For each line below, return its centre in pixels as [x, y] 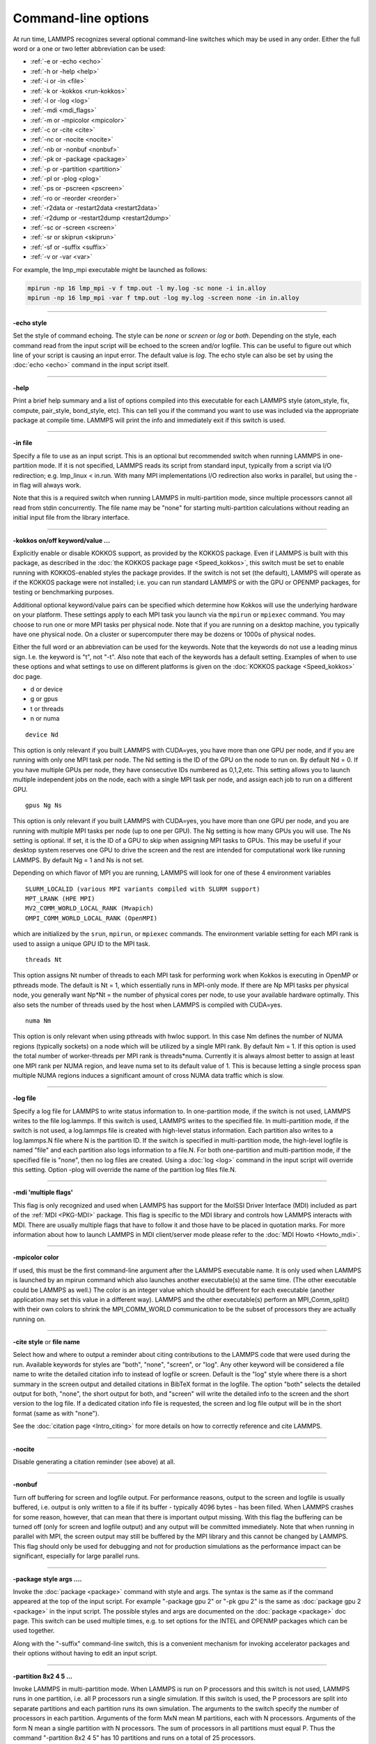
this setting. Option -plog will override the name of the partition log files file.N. [125, 1170]
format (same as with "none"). [56, 1413]
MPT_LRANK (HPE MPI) [60, 899]
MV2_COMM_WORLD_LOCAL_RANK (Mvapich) [90, 908]
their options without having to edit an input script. [85, 1653]
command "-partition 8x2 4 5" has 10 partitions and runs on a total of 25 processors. [134, 1738]
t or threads [47, 709]
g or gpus [44, 699]
